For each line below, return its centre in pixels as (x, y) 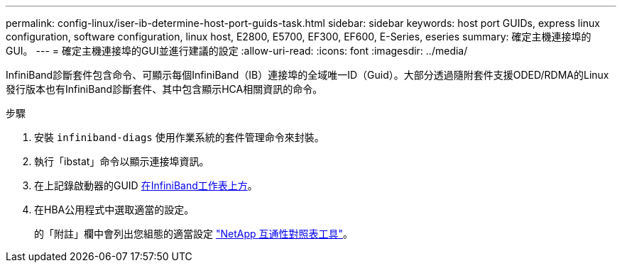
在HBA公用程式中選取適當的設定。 (114, 210)
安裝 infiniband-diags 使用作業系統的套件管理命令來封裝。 (179, 137)
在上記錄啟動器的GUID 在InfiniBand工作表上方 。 (146, 185)
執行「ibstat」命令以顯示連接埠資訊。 (122, 161)
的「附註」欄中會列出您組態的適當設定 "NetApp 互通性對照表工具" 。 (194, 234)
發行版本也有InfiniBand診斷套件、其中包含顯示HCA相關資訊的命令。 (164, 89)
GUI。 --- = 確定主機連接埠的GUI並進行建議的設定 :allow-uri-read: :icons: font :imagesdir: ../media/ (237, 51)
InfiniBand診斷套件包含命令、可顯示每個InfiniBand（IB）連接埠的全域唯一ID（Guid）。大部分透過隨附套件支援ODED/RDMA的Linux (307, 75)
